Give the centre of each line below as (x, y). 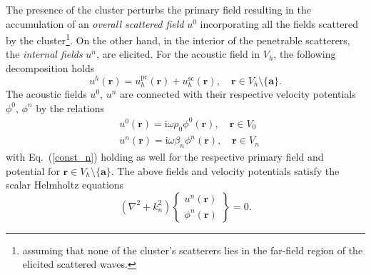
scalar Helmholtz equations (65, 185)
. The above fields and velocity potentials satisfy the (225, 170)
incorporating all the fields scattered (279, 23)
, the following (305, 54)
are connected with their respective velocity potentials (238, 94)
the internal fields (44, 54)
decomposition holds (50, 68)
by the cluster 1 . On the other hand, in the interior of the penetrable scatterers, (178, 39)
